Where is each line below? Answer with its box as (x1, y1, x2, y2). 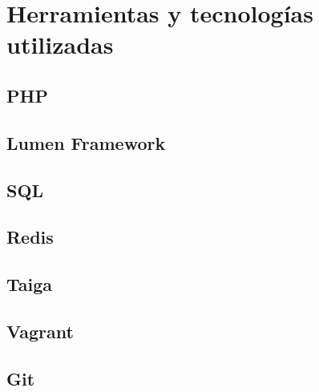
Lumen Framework (6, 130, 166, 155)
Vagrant (6, 318, 74, 343)
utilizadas (6, 28, 114, 61)
